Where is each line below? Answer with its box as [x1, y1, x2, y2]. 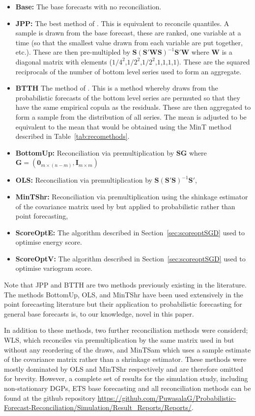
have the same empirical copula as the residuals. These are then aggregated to [15, 102, 251, 112]
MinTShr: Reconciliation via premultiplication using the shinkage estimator [15, 191, 248, 201]
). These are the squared [176, 56, 250, 66]
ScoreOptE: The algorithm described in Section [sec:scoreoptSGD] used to [15, 227, 245, 237]
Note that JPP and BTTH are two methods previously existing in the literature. [4, 280, 247, 290]
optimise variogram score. [15, 263, 92, 273]
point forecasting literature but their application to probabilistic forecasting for [4, 299, 242, 309]
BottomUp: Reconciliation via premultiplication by [15, 147, 174, 158]
